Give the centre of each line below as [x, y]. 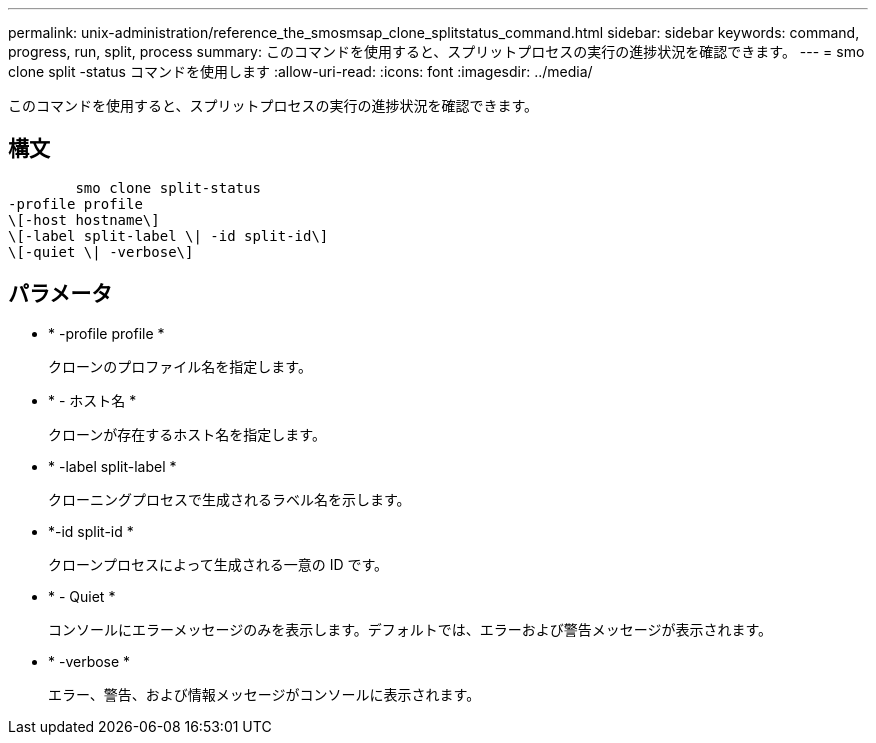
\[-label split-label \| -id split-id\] [168, 235]
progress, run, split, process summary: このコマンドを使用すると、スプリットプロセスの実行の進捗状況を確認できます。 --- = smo [436, 51]
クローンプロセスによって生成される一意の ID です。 [218, 564]
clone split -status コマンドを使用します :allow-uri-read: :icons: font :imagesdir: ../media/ [300, 71]
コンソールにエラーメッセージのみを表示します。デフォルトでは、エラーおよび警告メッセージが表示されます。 [410, 629]
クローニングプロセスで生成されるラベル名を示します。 [229, 499]
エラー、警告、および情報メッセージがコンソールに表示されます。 [264, 694]
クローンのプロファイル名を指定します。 [180, 366]
